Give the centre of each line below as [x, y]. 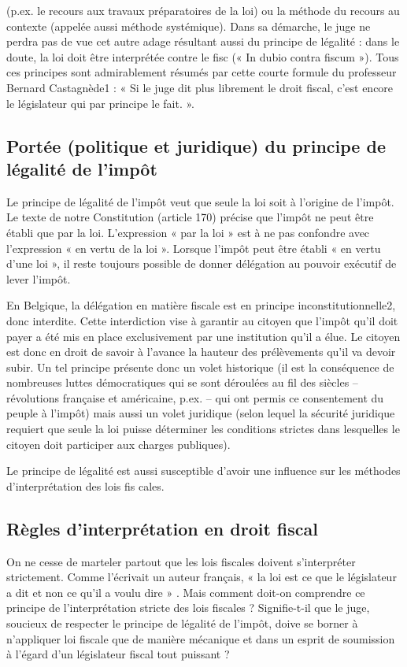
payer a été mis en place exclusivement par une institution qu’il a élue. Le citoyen [203, 336]
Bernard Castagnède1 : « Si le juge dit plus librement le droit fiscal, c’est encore [200, 87]
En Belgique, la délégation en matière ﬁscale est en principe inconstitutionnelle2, [201, 305]
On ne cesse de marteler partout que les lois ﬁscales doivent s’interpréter [181, 561]
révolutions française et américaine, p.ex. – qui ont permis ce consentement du [195, 397]
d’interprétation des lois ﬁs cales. [85, 485]
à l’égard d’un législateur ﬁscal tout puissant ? [118, 654]
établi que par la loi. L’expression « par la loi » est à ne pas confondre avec [188, 232]
